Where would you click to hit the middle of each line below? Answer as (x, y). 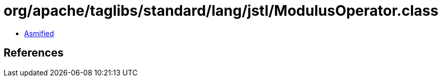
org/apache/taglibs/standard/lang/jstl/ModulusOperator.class (221, 11)
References (34, 53)
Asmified (39, 33)
